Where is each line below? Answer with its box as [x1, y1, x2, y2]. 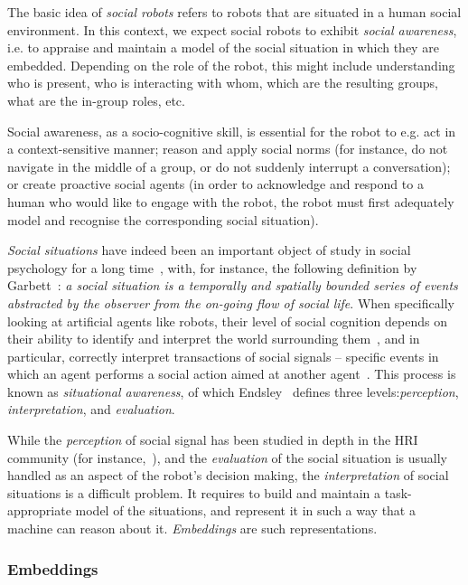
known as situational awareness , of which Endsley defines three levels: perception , [7, 382, 459, 401]
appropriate [7, 501, 71, 520]
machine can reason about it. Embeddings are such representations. [7, 519, 378, 538]
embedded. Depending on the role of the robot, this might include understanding [7, 55, 455, 74]
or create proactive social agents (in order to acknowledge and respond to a [7, 175, 424, 193]
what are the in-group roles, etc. [7, 90, 185, 109]
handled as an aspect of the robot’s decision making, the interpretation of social [7, 466, 449, 485]
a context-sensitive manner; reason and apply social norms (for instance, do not [7, 139, 448, 158]
